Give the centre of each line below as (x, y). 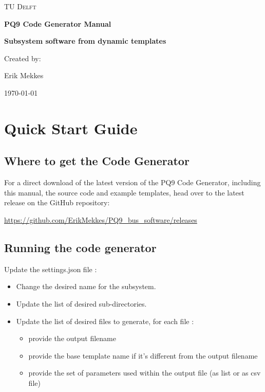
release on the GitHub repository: (57, 202)
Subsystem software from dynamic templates (85, 41)
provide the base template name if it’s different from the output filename (143, 355)
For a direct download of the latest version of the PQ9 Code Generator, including (132, 182)
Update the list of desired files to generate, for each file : (105, 321)
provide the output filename (72, 338)
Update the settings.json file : (51, 269)
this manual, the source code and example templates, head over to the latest (124, 192)
